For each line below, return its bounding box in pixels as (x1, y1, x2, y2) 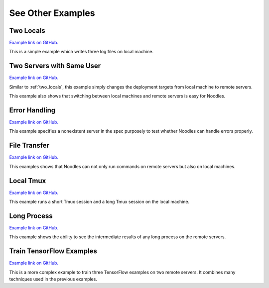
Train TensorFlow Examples (9, 247, 97, 256)
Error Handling (9, 106, 56, 114)
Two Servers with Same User (9, 62, 101, 70)
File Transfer (9, 141, 50, 150)
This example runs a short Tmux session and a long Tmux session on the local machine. (9, 199, 190, 205)
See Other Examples (9, 7, 95, 18)
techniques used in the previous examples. (9, 276, 97, 282)
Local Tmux (9, 177, 46, 185)
